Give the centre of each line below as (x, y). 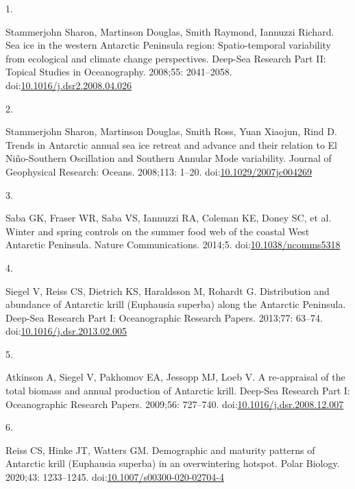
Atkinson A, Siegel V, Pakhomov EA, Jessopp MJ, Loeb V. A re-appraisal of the (175, 377)
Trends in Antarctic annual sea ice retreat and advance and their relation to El (171, 144)
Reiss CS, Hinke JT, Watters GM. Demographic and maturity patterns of (160, 450)
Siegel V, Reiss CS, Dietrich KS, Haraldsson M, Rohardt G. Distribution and (168, 290)
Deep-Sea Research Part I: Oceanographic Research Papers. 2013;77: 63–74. (164, 317)
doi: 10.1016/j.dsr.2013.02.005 (66, 331)
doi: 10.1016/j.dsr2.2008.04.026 (69, 85)
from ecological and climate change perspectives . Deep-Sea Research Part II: (166, 58)
